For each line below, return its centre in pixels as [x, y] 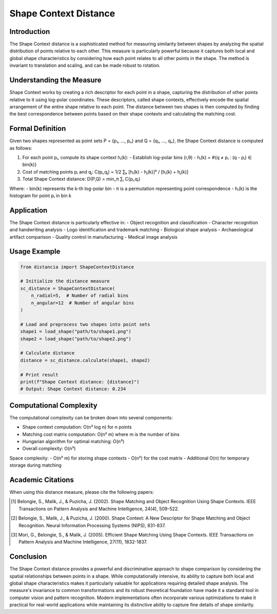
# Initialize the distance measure [65, 281]
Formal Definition [38, 129]
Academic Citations [42, 480]
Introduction [30, 32]
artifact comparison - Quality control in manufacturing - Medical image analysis [94, 237]
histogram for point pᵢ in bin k [41, 196]
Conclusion [28, 557]
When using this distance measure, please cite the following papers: [82, 492]
